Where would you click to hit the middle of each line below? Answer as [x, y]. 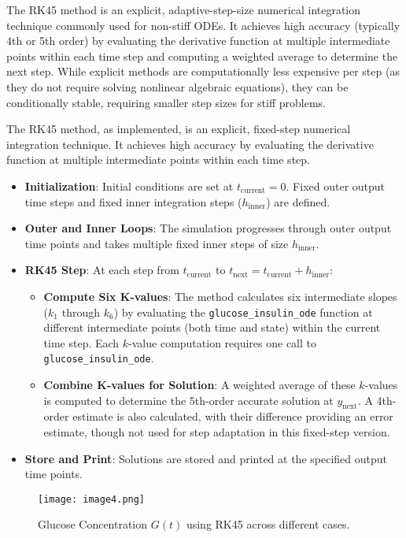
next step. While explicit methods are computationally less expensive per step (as [203, 71]
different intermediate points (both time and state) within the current [212, 327]
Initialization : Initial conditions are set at [129, 186]
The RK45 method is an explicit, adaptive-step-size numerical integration [184, 9]
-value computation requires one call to [223, 342]
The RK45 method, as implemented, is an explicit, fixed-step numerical [179, 129]
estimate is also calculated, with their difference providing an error [233, 416]
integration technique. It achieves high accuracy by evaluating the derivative [190, 144]
